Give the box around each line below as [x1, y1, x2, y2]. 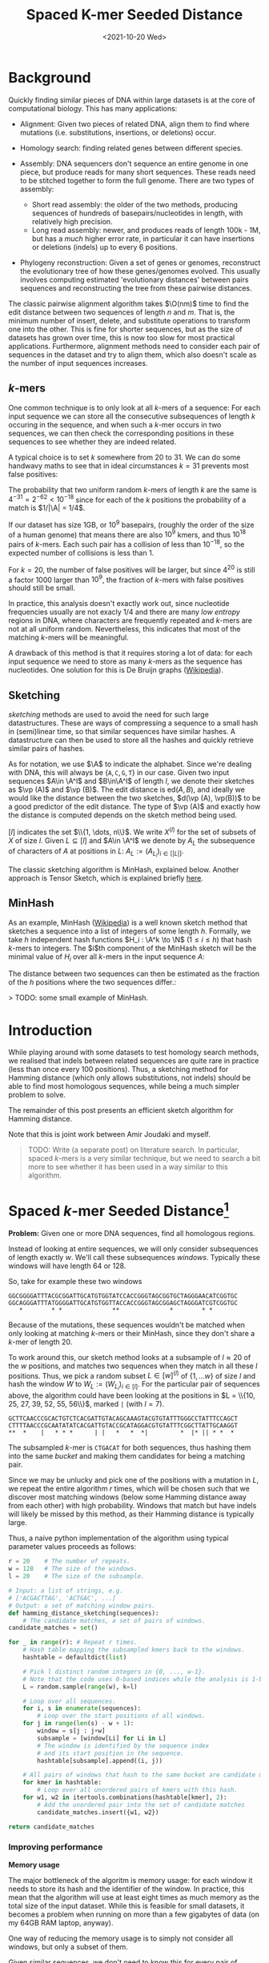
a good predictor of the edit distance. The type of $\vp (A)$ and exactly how [8, 802, 261, 812]
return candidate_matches [8, 1823, 94, 1831]
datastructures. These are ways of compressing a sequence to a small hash [8, 718, 259, 728]
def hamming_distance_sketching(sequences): [8, 1609, 159, 1617]
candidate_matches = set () [8, 1624, 98, 1632]
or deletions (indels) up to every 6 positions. [31, 242, 178, 251]
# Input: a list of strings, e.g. [8, 1587, 124, 1595]
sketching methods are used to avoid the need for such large [8, 710, 210, 720]
